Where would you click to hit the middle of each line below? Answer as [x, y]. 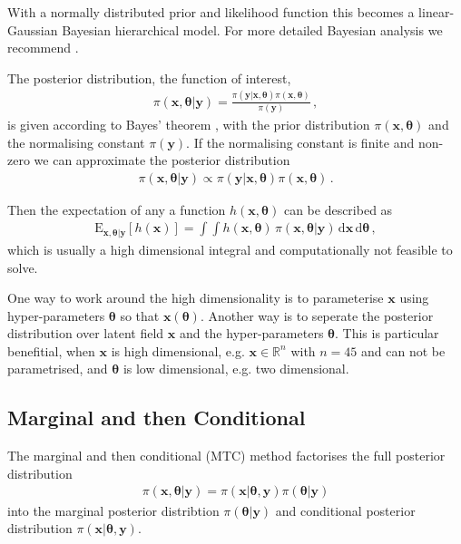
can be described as [338, 209]
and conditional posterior [345, 510]
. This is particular [387, 333]
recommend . [43, 48]
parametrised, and [58, 369]
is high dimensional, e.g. [178, 350]
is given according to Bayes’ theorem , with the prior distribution [189, 125]
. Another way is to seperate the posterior [317, 315]
